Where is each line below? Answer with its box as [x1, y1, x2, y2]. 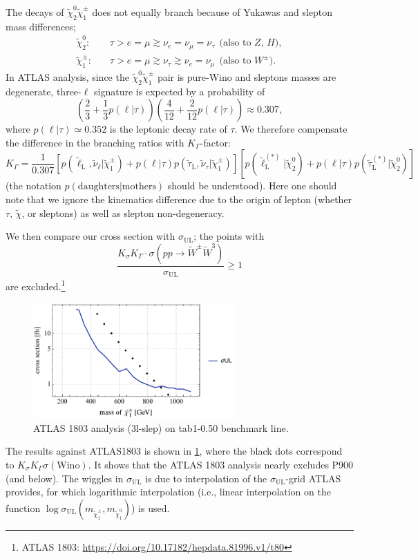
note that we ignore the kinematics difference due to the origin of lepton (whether [6, 191, 352, 206]
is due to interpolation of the [145, 471, 267, 485]
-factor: [200, 135, 231, 149]
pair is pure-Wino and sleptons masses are [157, 69, 336, 84]
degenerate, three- [6, 84, 82, 98]
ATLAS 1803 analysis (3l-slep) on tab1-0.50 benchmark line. [33, 420, 289, 435]
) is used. [131, 500, 170, 515]
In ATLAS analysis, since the [6, 69, 129, 84]
